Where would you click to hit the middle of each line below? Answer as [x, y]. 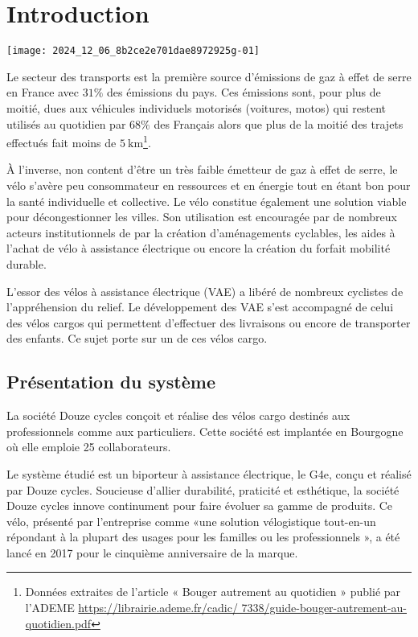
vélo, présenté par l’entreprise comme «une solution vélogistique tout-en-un [191, 521]
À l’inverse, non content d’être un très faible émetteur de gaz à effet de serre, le [202, 169]
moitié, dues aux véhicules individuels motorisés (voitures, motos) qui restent [197, 107]
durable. [27, 263]
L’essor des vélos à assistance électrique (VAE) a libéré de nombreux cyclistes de [205, 291]
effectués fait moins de [61, 142]
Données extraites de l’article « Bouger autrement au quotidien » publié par [213, 592]
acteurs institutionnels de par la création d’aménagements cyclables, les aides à [201, 232]
